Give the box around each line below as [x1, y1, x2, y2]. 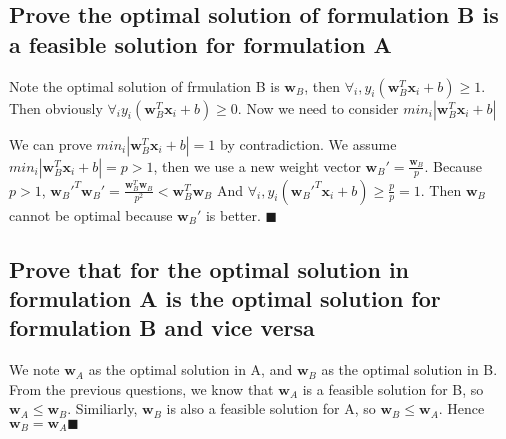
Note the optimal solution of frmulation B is [9, 75, 280, 96]
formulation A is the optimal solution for [9, 282, 441, 313]
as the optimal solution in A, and [88, 359, 293, 380]
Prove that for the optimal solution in [9, 253, 410, 284]
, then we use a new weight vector [153, 155, 361, 176]
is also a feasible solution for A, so [166, 398, 376, 419]
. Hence [438, 398, 485, 419]
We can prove [9, 133, 92, 154]
